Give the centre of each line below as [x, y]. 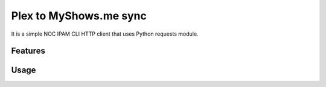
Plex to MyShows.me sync [79, 16]
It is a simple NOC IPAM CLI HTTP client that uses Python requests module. [105, 34]
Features [28, 51]
